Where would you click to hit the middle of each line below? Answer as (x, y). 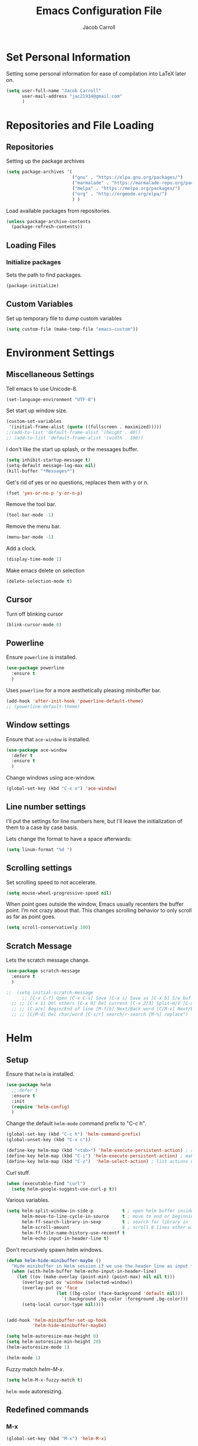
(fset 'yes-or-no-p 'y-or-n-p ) (44, 493)
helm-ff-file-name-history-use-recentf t (73, 1233)
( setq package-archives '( (39, 172)
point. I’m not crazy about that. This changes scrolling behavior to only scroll (99, 911)
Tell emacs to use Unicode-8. (42, 389)
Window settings (38, 725)
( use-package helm (29, 1085)
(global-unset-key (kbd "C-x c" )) (49, 1140)
